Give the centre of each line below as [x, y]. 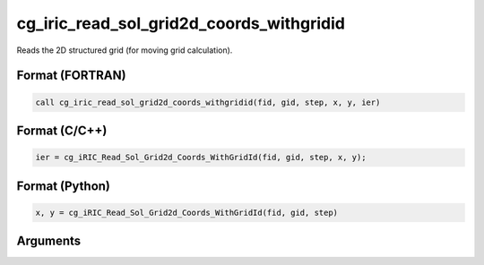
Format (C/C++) [62, 130]
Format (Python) [64, 186]
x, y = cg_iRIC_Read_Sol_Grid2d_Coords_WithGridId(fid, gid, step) [187, 212]
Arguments [49, 241]
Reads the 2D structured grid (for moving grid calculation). [125, 50]
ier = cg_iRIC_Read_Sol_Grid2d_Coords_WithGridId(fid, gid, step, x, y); [201, 158]
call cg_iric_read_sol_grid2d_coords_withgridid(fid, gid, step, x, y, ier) [208, 102]
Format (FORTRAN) [71, 76]
